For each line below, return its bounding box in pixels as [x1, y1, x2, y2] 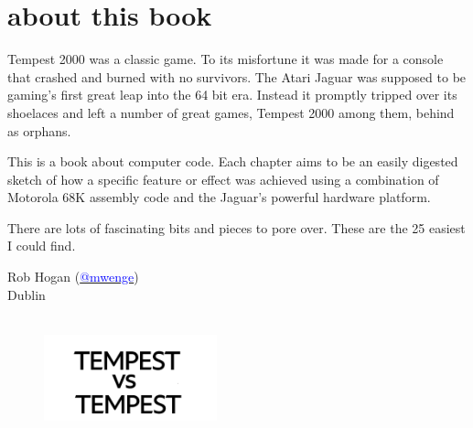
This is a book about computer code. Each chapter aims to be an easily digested [7, 152, 458, 171]
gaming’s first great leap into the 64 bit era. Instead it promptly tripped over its [7, 85, 457, 104]
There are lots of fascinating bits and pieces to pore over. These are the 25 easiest [7, 218, 466, 237]
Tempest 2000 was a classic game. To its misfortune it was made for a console [7, 49, 444, 69]
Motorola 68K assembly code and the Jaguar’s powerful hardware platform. [7, 187, 431, 207]
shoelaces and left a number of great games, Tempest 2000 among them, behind [7, 102, 455, 122]
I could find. [7, 236, 76, 255]
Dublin [7, 284, 46, 304]
